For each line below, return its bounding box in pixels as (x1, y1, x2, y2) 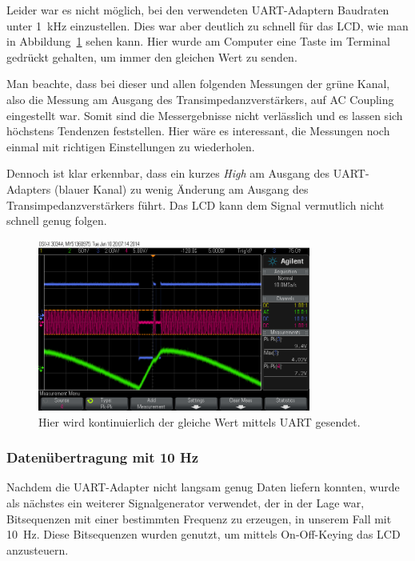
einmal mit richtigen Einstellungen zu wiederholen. (6, 138, 255, 154)
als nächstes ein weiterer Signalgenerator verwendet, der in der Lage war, (6, 494, 365, 511)
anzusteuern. (6, 541, 69, 558)
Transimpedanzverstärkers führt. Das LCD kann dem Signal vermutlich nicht (6, 196, 385, 213)
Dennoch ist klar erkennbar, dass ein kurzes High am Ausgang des (6, 165, 329, 182)
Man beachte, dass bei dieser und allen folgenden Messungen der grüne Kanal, (6, 75, 390, 92)
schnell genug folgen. (6, 212, 107, 229)
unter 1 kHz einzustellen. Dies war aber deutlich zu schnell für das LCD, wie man (6, 17, 409, 34)
